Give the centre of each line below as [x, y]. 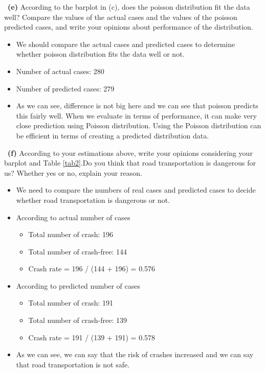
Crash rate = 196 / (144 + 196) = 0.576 [92, 269]
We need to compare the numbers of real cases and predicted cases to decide [136, 190]
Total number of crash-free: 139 [78, 320]
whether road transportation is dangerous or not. [93, 200]
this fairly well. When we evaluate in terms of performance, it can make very [136, 115]
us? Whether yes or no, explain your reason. [73, 172]
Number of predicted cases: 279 [65, 88]
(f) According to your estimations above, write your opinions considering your [130, 153]
